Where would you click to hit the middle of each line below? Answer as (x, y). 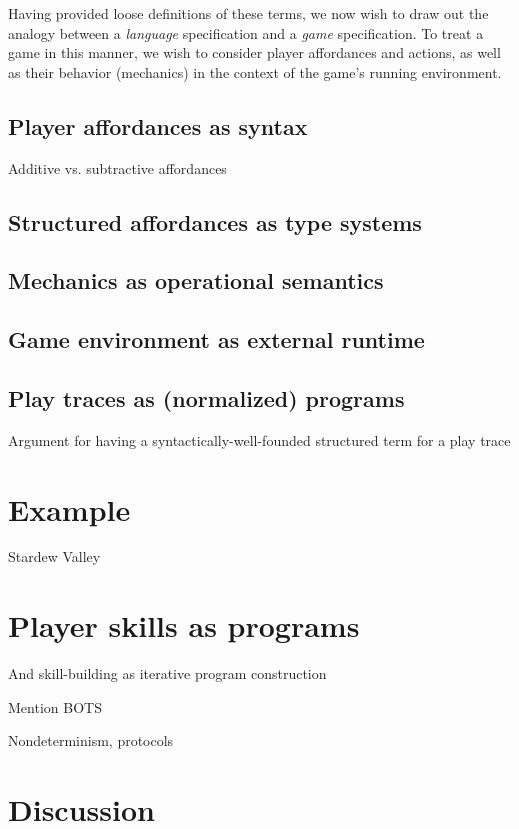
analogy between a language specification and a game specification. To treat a (246, 32)
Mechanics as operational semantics (196, 280)
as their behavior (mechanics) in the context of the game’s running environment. (255, 71)
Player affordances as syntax (158, 125)
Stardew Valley (54, 556)
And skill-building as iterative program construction (167, 673)
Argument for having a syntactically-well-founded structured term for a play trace (259, 439)
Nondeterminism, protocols (91, 740)
